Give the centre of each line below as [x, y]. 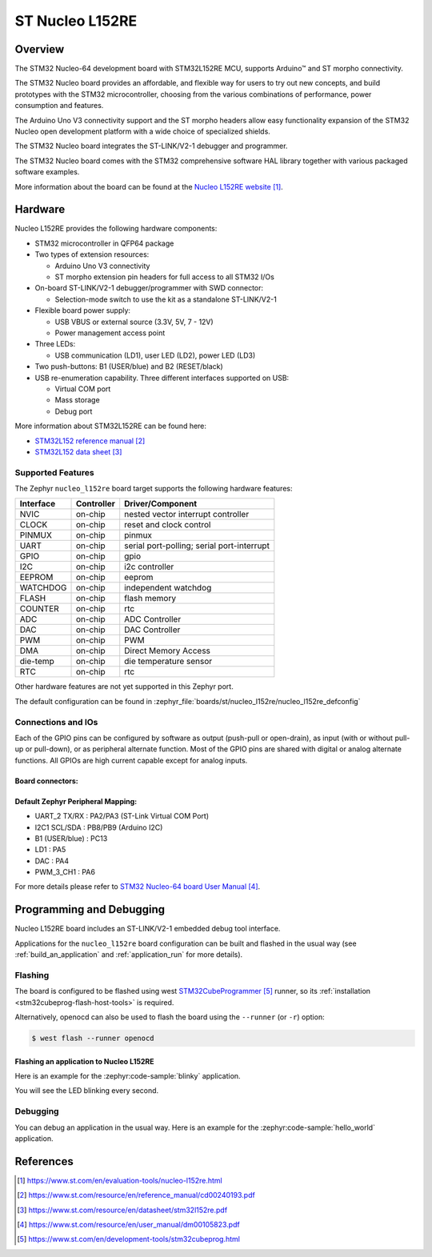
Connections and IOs [56, 722]
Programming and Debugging [90, 909]
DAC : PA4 [52, 861]
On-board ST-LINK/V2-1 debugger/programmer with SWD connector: [149, 288]
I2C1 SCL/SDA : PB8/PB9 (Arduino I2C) [99, 827]
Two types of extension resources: [92, 254]
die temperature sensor [168, 662]
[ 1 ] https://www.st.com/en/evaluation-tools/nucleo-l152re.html [120, 1180]
